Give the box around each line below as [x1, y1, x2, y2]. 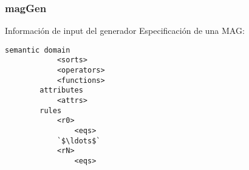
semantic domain [5, 45, 70, 54]
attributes [39, 86, 83, 95]
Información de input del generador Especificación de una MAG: [5, 24, 245, 37]
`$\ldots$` [56, 136, 101, 145]
